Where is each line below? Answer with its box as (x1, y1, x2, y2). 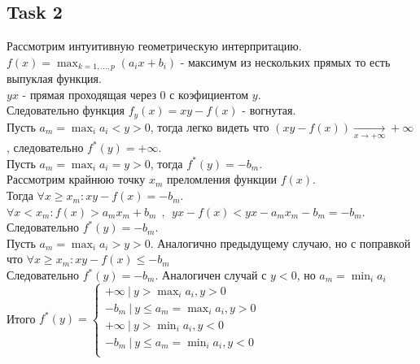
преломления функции (166, 171, 278, 188)
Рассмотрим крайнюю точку (7, 171, 146, 188)
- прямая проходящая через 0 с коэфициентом (22, 85, 249, 102)
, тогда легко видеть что (150, 118, 269, 135)
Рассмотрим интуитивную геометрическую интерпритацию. (7, 37, 302, 54)
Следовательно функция (7, 102, 125, 119)
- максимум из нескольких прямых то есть (180, 53, 391, 70)
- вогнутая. (242, 102, 296, 119)
